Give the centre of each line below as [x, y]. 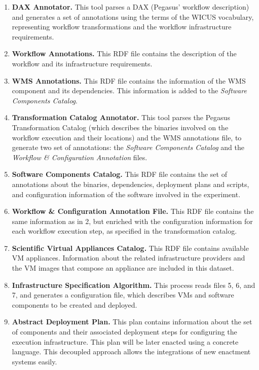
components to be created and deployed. [75, 304]
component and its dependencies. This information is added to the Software [129, 90]
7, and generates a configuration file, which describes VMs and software [123, 295]
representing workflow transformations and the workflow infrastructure [122, 27]
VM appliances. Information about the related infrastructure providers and [128, 258]
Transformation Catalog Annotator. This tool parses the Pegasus [121, 117]
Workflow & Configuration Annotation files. [80, 157]
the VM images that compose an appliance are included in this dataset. [123, 268]
